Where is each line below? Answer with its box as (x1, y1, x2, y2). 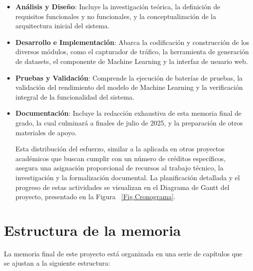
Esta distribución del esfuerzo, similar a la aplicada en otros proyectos (15, 144, 225, 154)
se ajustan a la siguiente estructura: (4, 258, 110, 268)
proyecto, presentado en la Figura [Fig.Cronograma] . (15, 191, 175, 202)
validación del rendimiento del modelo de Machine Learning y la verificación (15, 82, 243, 92)
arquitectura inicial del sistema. (15, 21, 110, 31)
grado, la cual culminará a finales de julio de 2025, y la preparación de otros (15, 117, 243, 127)
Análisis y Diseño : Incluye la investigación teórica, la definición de (15, 1, 220, 11)
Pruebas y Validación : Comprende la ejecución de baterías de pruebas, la (15, 72, 243, 83)
